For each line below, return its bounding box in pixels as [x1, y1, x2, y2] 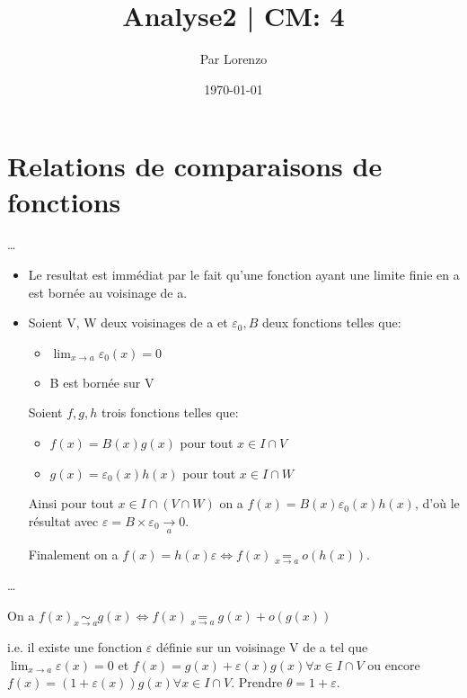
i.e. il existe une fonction [7, 638, 143, 657]
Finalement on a [28, 545, 119, 564]
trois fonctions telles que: [101, 403, 239, 422]
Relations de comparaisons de [7, 148, 383, 184]
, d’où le [414, 494, 460, 513]
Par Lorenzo [199, 49, 268, 68]
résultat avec [28, 511, 99, 530]
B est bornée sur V [49, 372, 154, 391]
